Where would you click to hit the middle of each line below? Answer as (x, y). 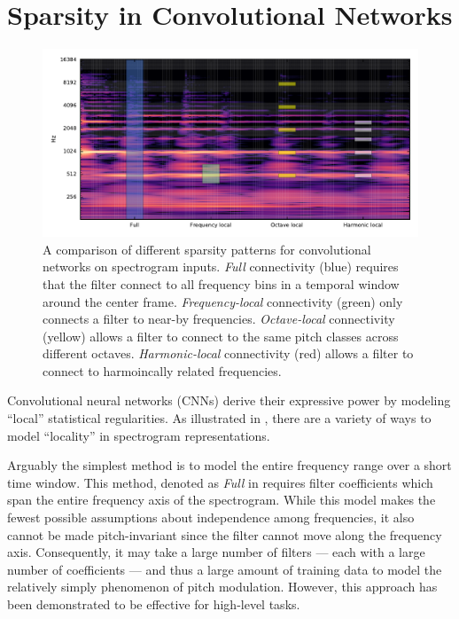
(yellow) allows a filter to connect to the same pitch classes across (221, 336)
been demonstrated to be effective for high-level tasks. (154, 604)
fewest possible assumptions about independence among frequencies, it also (211, 517)
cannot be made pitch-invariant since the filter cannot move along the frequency (225, 534)
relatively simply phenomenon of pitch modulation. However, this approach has (222, 587)
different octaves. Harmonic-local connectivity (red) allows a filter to (228, 353)
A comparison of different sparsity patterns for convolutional (207, 249)
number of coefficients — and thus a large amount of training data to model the (225, 569)
